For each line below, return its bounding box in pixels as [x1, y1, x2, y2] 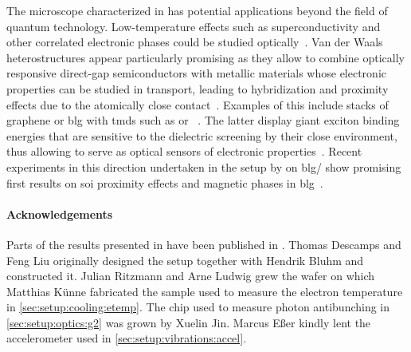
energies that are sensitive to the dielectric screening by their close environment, [6, 127, 397, 144]
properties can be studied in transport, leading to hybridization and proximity [6, 80, 389, 97]
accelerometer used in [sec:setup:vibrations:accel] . [6, 330, 247, 346]
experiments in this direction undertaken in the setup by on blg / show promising [6, 158, 401, 175]
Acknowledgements [6, 205, 113, 222]
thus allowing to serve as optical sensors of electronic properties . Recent [6, 143, 362, 160]
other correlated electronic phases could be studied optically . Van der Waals [6, 34, 383, 50]
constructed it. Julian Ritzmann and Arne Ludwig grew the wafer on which [6, 267, 375, 284]
